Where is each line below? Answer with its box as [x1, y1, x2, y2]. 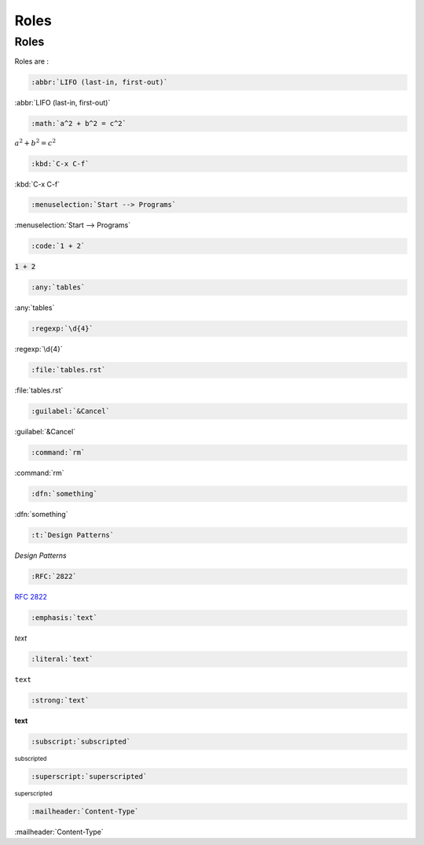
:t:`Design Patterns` [31, 531, 115, 540]
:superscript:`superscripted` [31, 772, 148, 780]
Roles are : [14, 57, 49, 66]
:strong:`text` [31, 696, 90, 705]
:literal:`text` [31, 655, 94, 664]
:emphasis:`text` [31, 614, 98, 622]
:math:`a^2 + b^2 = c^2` [31, 119, 127, 128]
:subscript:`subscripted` [31, 737, 131, 747]
